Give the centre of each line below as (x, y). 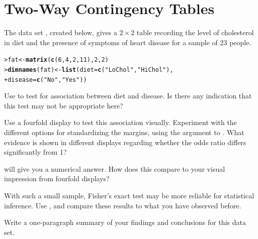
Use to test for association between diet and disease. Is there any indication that (128, 96)
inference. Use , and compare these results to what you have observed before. (123, 205)
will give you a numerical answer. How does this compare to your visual (115, 168)
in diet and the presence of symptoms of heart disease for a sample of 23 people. (128, 42)
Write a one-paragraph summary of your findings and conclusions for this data (125, 222)
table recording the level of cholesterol (195, 32)
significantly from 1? (35, 152)
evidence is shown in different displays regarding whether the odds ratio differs (125, 142)
